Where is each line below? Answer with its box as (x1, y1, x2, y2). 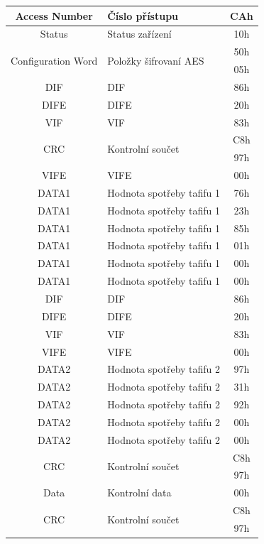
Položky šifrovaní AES (107, 53, 204, 67)
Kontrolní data (107, 485, 172, 500)
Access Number (15, 8, 93, 23)
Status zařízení (107, 26, 172, 41)
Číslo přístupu (107, 8, 179, 23)
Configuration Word (11, 53, 98, 67)
